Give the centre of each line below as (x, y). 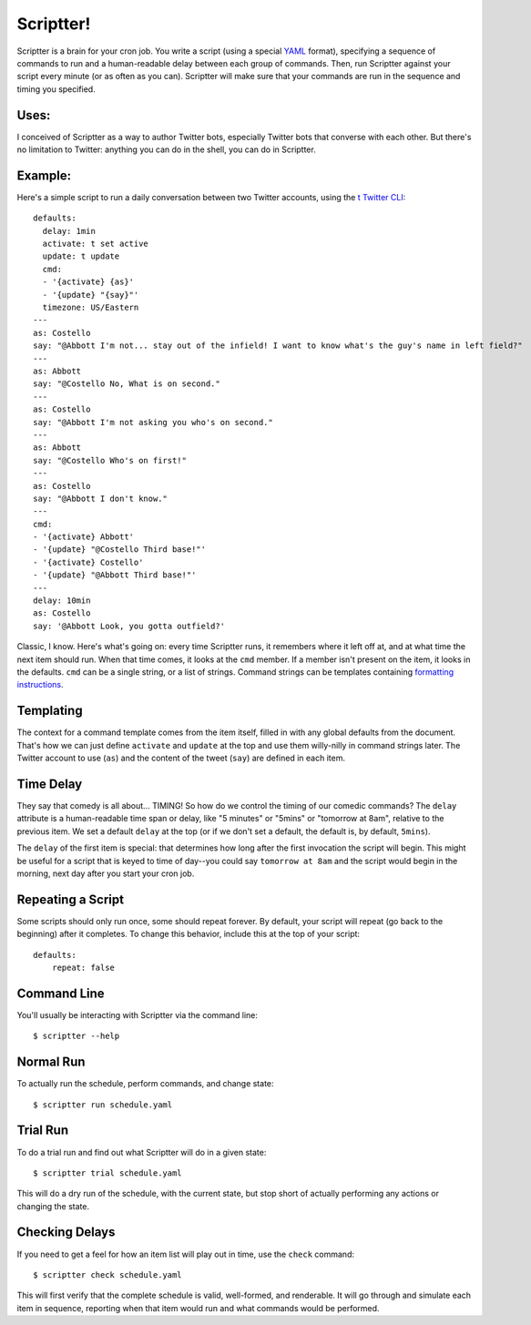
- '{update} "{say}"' (91, 295)
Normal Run (51, 1062)
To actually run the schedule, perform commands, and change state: (145, 1084)
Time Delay (50, 784)
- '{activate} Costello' (88, 562)
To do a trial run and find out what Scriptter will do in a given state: (142, 1152)
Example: (44, 175)
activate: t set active (96, 244)
